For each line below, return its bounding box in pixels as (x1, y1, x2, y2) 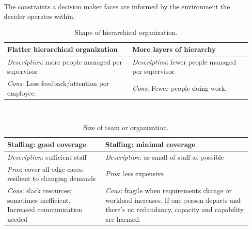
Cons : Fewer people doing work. (132, 82, 227, 93)
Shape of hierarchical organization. (74, 27, 178, 37)
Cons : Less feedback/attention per (7, 78, 109, 88)
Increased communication (7, 204, 82, 214)
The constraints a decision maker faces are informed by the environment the (4, 1, 230, 11)
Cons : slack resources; (7, 185, 72, 196)
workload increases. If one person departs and (105, 195, 241, 205)
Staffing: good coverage (7, 139, 86, 149)
